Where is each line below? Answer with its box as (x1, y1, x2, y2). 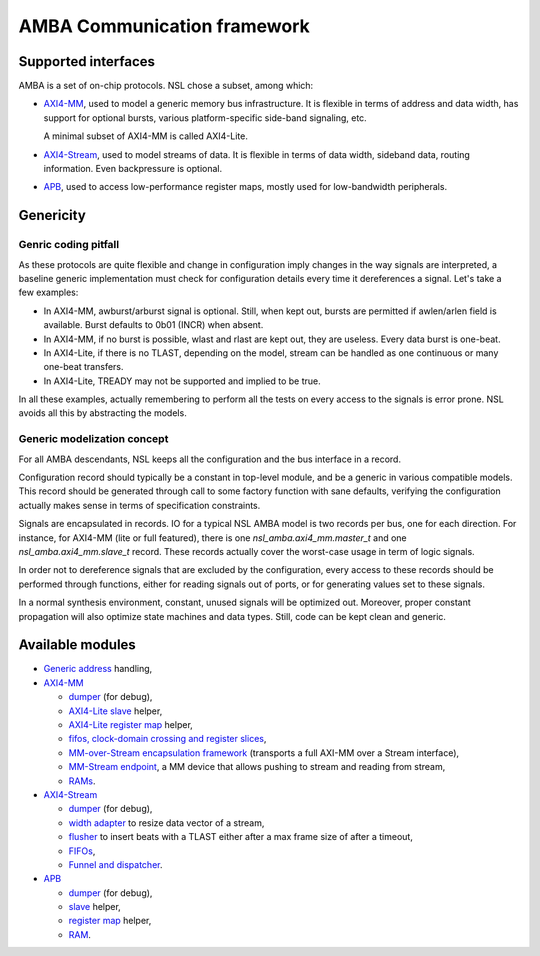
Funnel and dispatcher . (68, 858, 163, 870)
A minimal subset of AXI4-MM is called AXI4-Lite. (43, 130, 249, 142)
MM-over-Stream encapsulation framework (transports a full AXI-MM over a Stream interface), (68, 746, 460, 759)
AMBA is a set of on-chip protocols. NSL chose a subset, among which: (18, 80, 314, 92)
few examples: (18, 286, 79, 299)
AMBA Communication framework (18, 15, 310, 37)
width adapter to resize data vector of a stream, (68, 816, 265, 829)
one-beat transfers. (43, 361, 124, 373)
